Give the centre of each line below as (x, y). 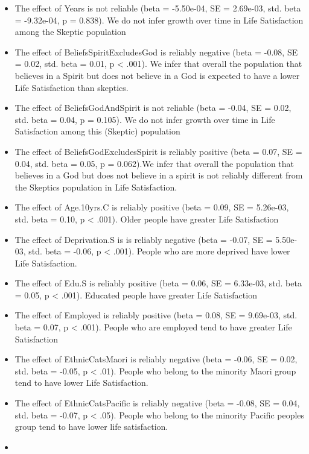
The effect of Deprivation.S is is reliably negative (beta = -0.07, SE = (144, 239)
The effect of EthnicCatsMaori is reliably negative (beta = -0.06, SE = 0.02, (156, 359)
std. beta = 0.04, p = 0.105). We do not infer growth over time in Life (145, 119)
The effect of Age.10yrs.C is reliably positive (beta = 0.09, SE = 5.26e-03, (152, 207)
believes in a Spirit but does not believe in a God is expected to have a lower (157, 75)
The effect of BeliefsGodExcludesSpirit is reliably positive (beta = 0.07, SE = (158, 151)
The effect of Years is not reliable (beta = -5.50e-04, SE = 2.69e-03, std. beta (158, 8)
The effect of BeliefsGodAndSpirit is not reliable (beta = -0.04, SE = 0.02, (153, 108)
